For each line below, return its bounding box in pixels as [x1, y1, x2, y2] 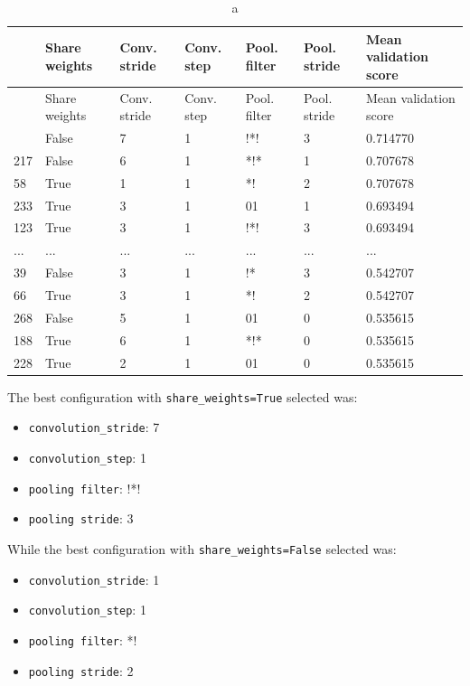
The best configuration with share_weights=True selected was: [7, 387, 358, 406]
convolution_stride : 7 [28, 418, 160, 437]
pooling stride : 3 [28, 509, 134, 528]
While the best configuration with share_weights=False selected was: [7, 539, 397, 558]
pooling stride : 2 [28, 661, 134, 680]
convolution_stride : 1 [28, 569, 160, 588]
